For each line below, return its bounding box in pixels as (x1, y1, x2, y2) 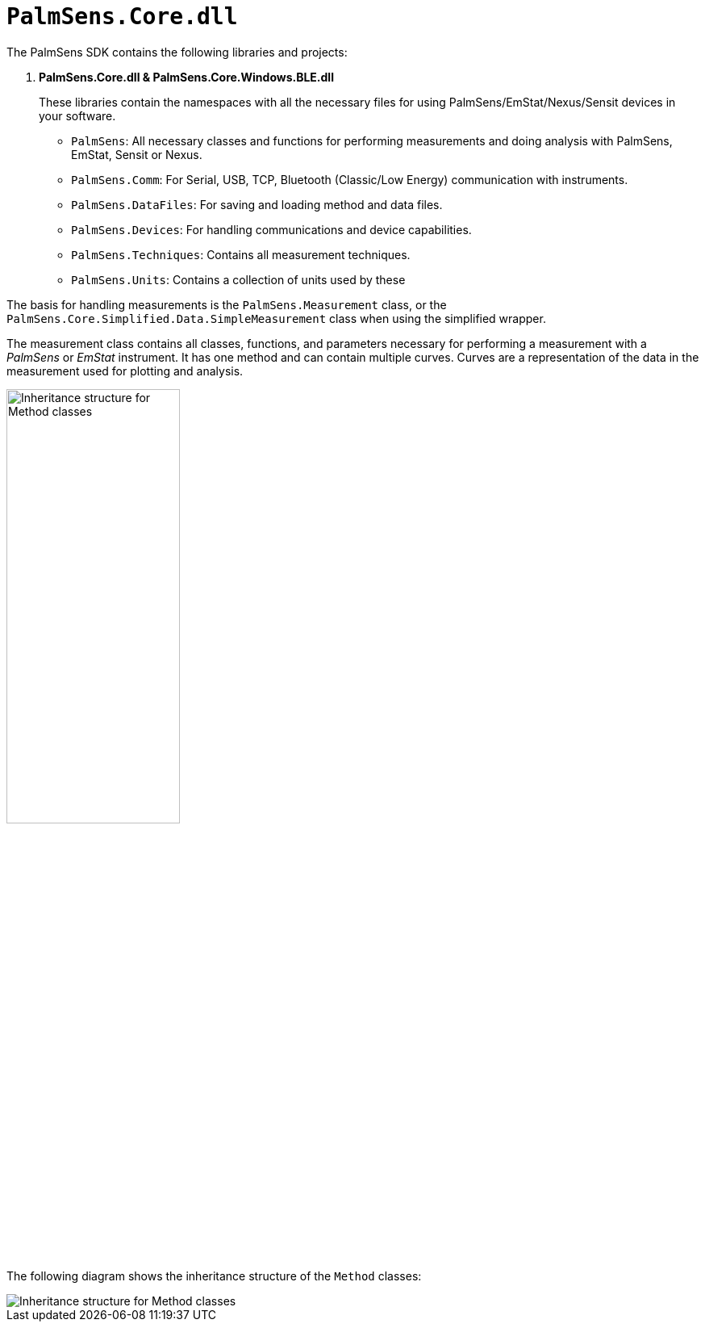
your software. (39, 108, 116, 123)
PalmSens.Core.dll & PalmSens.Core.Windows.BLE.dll (39, 69, 334, 84)
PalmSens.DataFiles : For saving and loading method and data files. (71, 197, 443, 212)
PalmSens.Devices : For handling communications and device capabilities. (71, 222, 472, 237)
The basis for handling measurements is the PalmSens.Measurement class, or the (6, 297, 447, 312)
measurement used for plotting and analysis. (6, 363, 244, 378)
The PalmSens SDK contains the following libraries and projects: (6, 44, 348, 59)
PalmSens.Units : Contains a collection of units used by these (71, 272, 406, 287)
